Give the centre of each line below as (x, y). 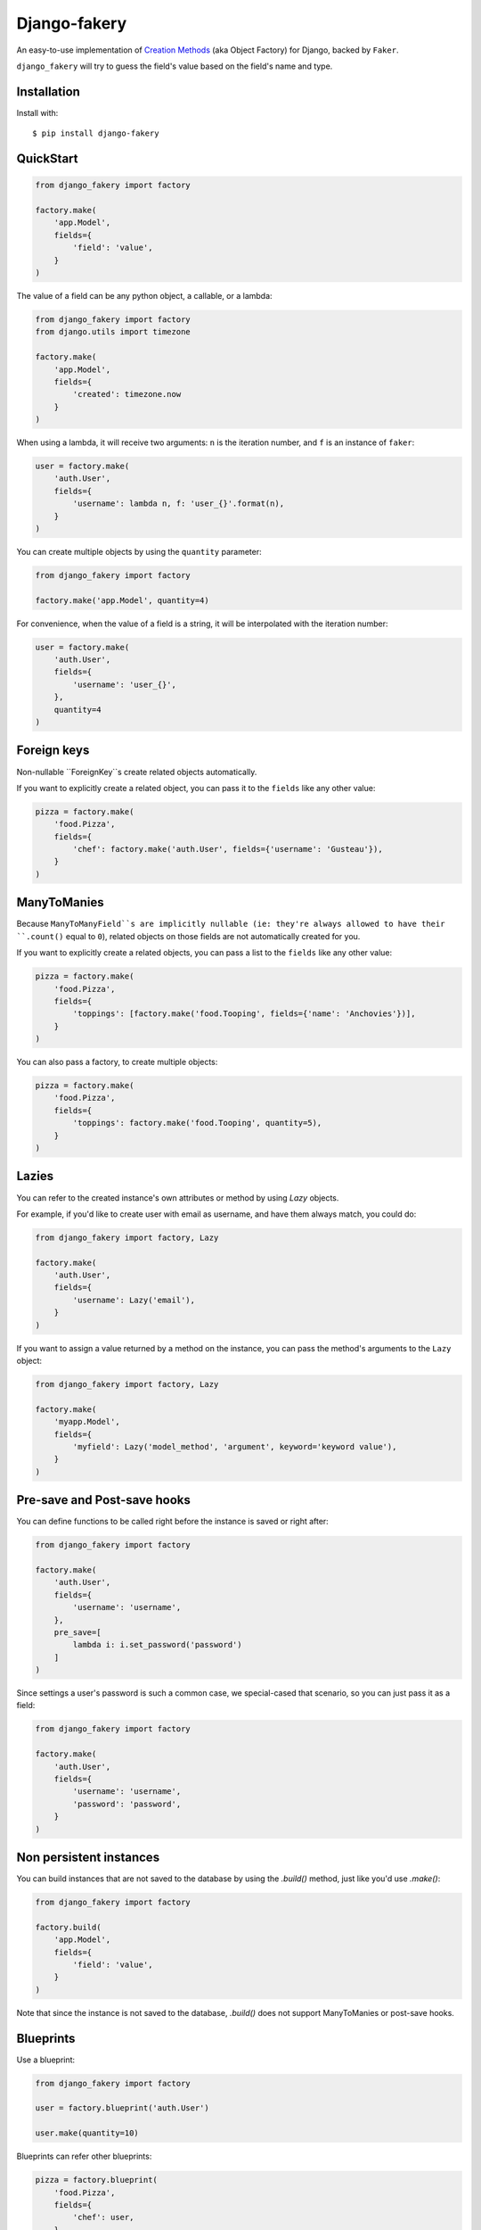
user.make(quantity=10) (87, 2133)
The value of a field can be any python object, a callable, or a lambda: (144, 295)
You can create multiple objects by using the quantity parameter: (139, 551)
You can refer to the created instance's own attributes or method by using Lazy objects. (178, 1198)
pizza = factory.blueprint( (96, 2180)
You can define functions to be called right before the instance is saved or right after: (172, 1522)
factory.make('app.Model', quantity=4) (122, 600)
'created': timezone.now (127, 394)
